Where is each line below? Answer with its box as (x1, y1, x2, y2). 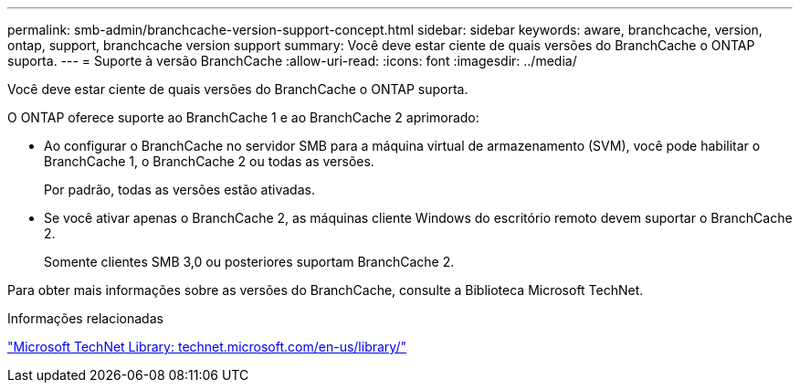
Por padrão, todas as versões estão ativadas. (44, 182, 315, 197)
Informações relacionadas (7, 311, 163, 326)
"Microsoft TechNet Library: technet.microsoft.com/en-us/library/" (7, 339, 406, 354)
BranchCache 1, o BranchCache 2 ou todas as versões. (44, 153, 374, 169)
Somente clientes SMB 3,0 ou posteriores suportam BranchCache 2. (44, 254, 455, 269)
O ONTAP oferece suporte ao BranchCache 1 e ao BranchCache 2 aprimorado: (7, 110, 479, 125)
